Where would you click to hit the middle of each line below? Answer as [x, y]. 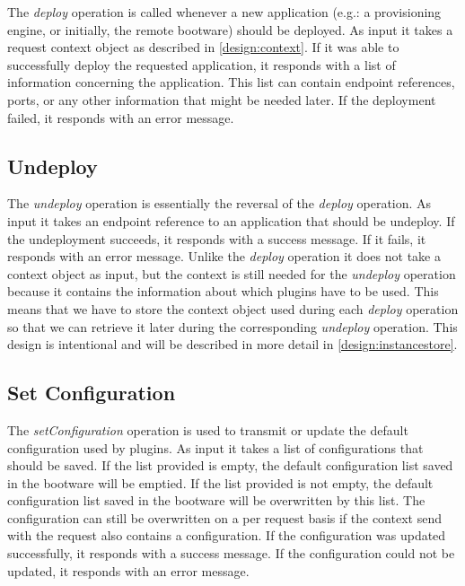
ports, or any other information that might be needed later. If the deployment [222, 99]
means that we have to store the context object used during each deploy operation [233, 308]
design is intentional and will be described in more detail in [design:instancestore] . [232, 344]
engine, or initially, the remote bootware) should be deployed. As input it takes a [230, 29]
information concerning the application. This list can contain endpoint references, [231, 82]
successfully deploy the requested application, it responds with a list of [202, 64]
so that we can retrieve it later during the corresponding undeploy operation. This [232, 326]
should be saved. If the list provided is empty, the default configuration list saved [230, 465]
